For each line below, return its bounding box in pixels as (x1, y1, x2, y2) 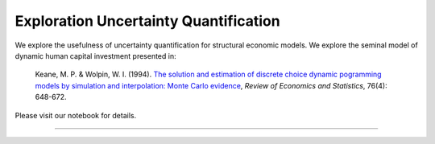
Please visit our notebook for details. (14, 110, 137, 120)
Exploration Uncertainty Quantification (14, 12, 281, 30)
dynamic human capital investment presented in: (14, 51, 176, 60)
